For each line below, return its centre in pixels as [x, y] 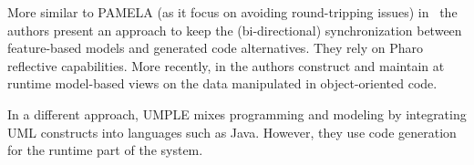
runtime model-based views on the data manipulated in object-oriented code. [222, 83]
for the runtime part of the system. [105, 150]
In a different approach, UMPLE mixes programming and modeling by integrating [237, 113]
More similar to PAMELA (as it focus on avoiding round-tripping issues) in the [232, 12]
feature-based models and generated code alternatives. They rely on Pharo [216, 48]
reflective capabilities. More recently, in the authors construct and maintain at [226, 65]
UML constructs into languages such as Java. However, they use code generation [232, 132]
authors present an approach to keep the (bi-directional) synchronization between [235, 30]
